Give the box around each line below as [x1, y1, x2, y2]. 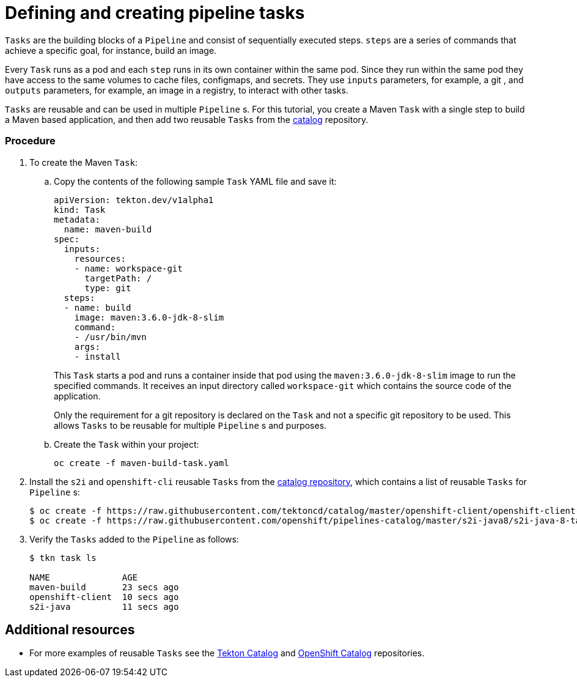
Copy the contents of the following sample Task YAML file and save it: [54, 176, 337, 187]
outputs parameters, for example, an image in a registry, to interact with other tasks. [5, 84, 348, 95]
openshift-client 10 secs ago [29, 591, 179, 602]
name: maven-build [64, 224, 152, 234]
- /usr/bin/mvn [74, 332, 147, 342]
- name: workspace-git [74, 263, 183, 273]
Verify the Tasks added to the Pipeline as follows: [29, 533, 239, 544]
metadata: [54, 214, 100, 224]
